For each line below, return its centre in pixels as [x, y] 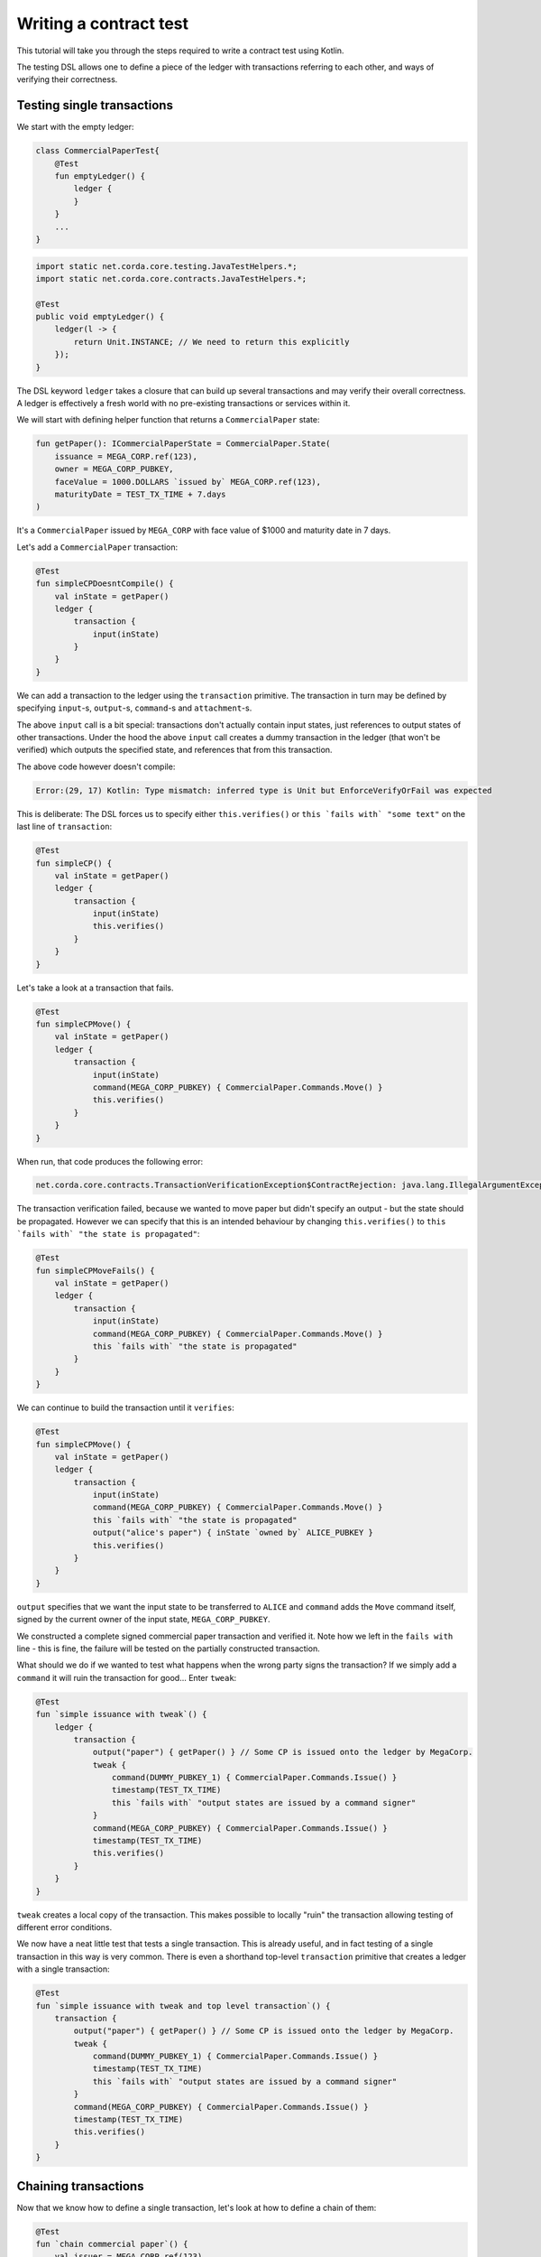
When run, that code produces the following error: [110, 1161]
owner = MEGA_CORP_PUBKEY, [115, 469]
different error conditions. [64, 1927]
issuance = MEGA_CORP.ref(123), [126, 456]
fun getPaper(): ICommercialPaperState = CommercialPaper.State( [183, 444]
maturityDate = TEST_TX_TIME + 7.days [140, 494]
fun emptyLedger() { [100, 176]
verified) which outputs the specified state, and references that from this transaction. [174, 750]
